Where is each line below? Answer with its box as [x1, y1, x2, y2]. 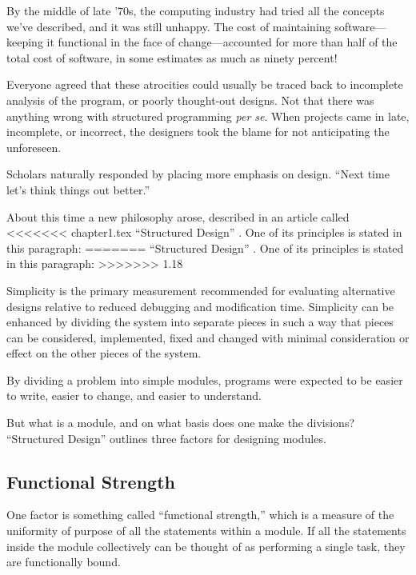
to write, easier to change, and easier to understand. [6, 387, 262, 404]
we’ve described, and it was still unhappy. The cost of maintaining [6, 18, 331, 34]
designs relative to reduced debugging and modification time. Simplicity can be [6, 297, 394, 314]
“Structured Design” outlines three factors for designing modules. [6, 429, 326, 446]
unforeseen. [6, 138, 62, 155]
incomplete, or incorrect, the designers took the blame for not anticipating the [6, 123, 390, 140]
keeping [6, 34, 43, 50]
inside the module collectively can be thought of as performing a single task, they [6, 537, 406, 554]
